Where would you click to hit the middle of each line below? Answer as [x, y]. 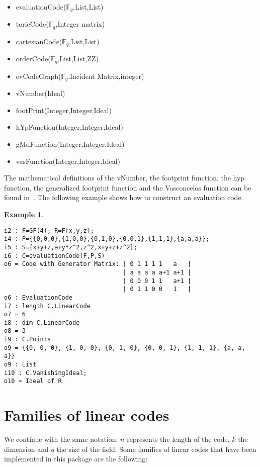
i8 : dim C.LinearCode [42, 322]
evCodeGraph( [38, 76]
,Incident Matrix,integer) [106, 76]
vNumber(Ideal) [40, 93]
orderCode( [33, 59]
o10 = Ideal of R [33, 381]
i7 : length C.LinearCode [47, 306]
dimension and [26, 449]
